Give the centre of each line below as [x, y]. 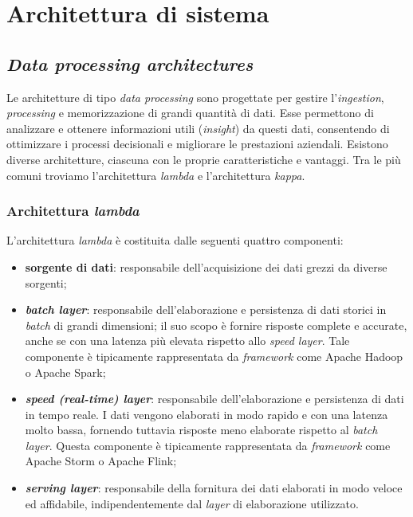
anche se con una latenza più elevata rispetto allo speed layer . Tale [187, 341]
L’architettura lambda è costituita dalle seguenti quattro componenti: [175, 240]
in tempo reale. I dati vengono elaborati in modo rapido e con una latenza [206, 414]
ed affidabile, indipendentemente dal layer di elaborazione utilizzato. [192, 503]
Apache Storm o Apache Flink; [101, 461]
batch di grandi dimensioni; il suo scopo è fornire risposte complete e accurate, [216, 325]
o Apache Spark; [65, 372]
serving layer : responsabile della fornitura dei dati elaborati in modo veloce [214, 488]
